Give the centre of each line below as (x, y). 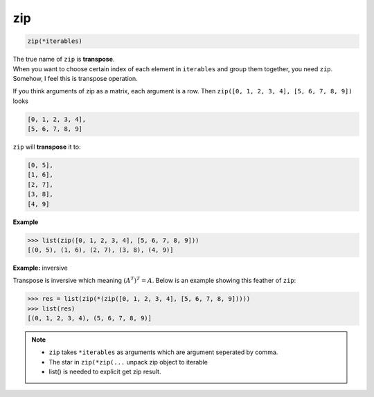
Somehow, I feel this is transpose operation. (75, 78)
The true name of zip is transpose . (64, 59)
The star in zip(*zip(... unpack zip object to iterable (128, 362)
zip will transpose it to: (47, 147)
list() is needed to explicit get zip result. (105, 372)
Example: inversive (41, 268)
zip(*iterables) (55, 41)
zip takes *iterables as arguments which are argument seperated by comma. (163, 352)
